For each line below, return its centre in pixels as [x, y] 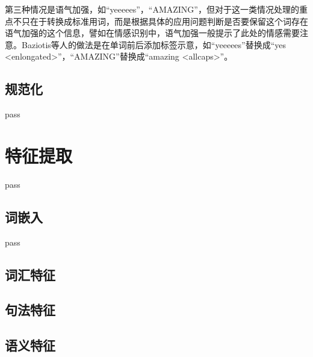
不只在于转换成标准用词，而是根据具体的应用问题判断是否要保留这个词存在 [160, 21]
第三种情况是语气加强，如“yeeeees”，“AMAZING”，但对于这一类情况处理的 [152, 9]
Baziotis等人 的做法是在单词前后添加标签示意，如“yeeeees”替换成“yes [154, 44]
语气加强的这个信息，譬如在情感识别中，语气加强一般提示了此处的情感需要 [152, 33]
